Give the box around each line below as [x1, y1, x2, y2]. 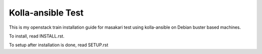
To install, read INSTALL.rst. [9, 33, 65, 39]
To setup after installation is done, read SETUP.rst [9, 42, 109, 48]
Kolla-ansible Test [9, 7, 84, 18]
